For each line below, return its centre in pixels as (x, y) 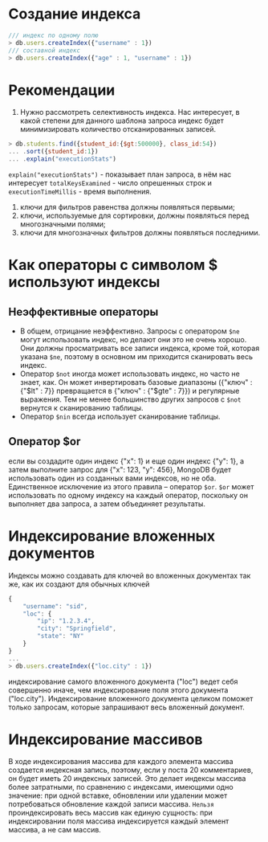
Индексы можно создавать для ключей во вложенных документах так (130, 575)
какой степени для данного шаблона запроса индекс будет (122, 121)
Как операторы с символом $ (113, 265)
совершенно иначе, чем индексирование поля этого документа (118, 690)
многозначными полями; (63, 224)
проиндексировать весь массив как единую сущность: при (110, 813)
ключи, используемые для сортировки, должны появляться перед (134, 215)
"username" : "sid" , (55, 606)
